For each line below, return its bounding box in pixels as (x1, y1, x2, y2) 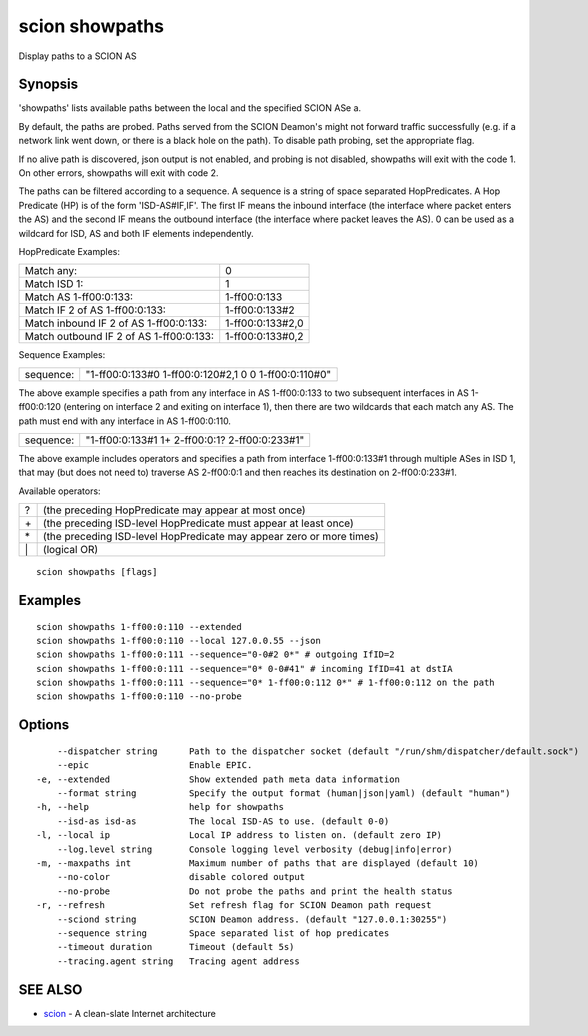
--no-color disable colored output (56, 871, 305, 883)
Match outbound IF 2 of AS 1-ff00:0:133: (24, 330, 215, 344)
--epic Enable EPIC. (56, 760, 253, 771)
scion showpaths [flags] (36, 566, 158, 578)
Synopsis (18, 76, 79, 93)
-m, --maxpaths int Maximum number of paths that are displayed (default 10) (36, 857, 480, 869)
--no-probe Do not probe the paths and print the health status (56, 885, 453, 897)
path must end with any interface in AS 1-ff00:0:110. (18, 415, 232, 427)
